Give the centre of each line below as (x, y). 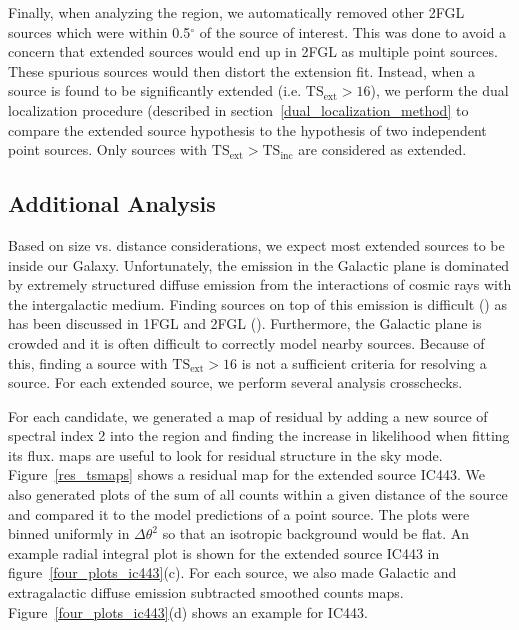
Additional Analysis (112, 203)
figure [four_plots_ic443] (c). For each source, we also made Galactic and (232, 572)
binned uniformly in (69, 533)
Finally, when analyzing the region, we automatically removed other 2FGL (236, 12)
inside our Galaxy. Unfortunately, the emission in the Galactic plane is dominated (259, 264)
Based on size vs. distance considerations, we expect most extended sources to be (256, 244)
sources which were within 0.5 (99, 31)
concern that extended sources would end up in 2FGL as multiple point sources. (253, 51)
